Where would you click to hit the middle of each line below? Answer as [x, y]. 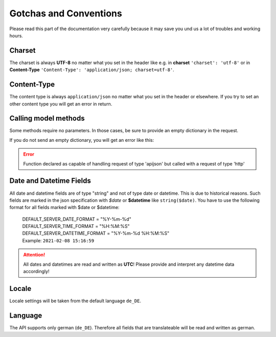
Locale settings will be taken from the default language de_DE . [75, 301]
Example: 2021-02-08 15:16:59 [58, 240]
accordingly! [36, 271]
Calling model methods [47, 119]
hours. [16, 35]
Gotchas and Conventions [66, 13]
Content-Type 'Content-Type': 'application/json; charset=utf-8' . [92, 70]
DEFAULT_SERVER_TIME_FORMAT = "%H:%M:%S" [76, 226]
